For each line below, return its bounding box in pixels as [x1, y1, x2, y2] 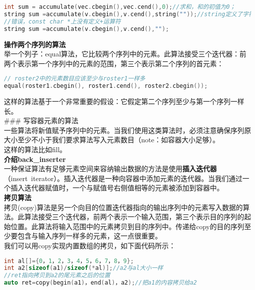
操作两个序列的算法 [4, 39, 66, 49]
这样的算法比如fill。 [4, 144, 67, 154]
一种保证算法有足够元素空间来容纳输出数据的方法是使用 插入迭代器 [4, 163, 217, 174]
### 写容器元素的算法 [4, 115, 78, 126]
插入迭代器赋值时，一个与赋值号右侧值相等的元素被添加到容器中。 [10, 183, 224, 193]
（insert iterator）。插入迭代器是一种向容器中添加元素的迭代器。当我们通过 [4, 173, 243, 183]
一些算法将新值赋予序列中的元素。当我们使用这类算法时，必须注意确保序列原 [4, 125, 251, 135]
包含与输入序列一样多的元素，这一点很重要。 [17, 231, 162, 241]
